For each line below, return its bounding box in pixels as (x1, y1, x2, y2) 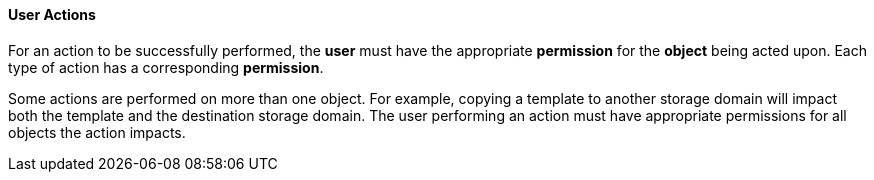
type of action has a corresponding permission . (8, 58, 324, 76)
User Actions (8, 6, 96, 23)
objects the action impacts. (8, 123, 186, 141)
